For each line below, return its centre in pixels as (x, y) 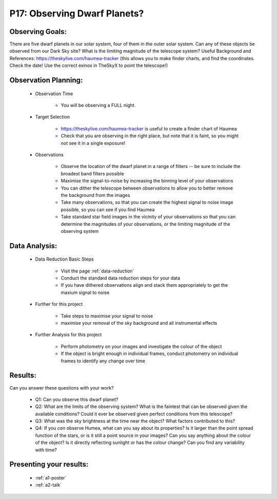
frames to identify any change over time (103, 361)
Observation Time (54, 94)
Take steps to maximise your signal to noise (107, 316)
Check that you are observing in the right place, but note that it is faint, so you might (150, 136)
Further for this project (59, 304)
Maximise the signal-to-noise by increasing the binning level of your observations (147, 181)
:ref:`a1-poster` (51, 478)
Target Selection (53, 117)
